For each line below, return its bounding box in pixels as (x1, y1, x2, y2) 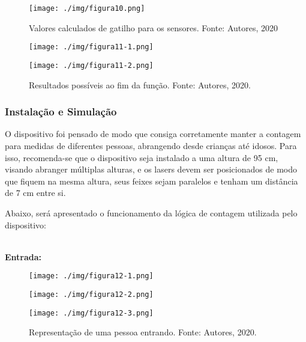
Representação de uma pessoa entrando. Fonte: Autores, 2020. (29, 326, 257, 338)
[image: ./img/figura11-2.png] (29, 61, 154, 70)
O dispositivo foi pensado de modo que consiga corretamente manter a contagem (5, 127, 301, 140)
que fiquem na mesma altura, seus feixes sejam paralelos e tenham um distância (5, 174, 298, 187)
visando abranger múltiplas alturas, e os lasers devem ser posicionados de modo (5, 163, 297, 176)
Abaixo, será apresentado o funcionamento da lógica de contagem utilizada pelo (5, 206, 298, 219)
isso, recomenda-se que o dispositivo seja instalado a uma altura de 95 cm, (5, 151, 278, 163)
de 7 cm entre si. (5, 186, 66, 199)
